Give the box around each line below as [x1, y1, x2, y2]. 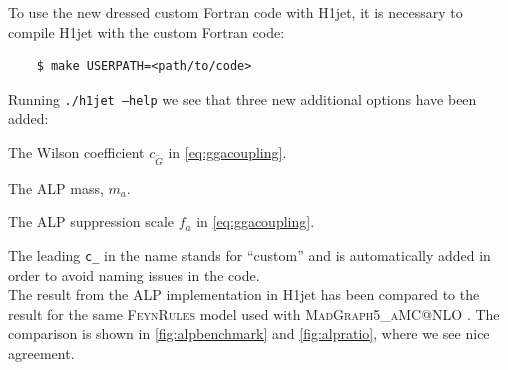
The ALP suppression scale [8, 211, 174, 232]
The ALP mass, [8, 177, 104, 198]
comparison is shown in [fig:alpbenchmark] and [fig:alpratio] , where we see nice [8, 323, 490, 344]
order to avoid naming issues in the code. [8, 264, 260, 285]
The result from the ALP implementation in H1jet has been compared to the [8, 284, 480, 305]
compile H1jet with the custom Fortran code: [8, 21, 285, 42]
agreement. [8, 343, 75, 363]
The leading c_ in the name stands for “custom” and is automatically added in [8, 244, 491, 265]
